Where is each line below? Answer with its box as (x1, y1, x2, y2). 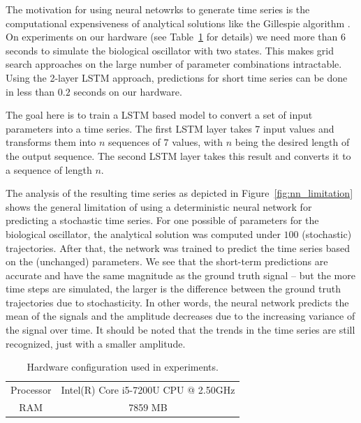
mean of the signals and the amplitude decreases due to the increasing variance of (6, 309, 355, 323)
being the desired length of (235, 135, 350, 149)
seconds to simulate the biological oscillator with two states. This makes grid (6, 43, 334, 57)
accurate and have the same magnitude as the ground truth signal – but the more (6, 267, 355, 282)
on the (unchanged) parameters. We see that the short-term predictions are (6, 254, 328, 269)
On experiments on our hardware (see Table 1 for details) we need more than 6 (6, 29, 346, 44)
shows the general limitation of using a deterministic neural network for (6, 199, 312, 214)
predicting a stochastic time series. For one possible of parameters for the (6, 213, 319, 228)
